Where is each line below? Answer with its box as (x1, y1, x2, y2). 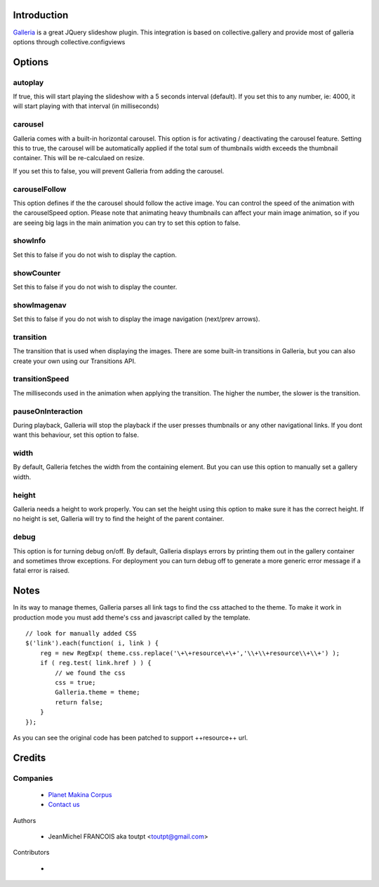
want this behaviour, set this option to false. (13, 431, 140, 439)
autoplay (13, 77, 44, 87)
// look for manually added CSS (25, 629, 137, 637)
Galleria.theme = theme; (55, 688, 140, 697)
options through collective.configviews (13, 37, 126, 46)
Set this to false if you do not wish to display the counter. (13, 282, 178, 291)
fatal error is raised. (13, 566, 70, 575)
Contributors (13, 848, 50, 857)
